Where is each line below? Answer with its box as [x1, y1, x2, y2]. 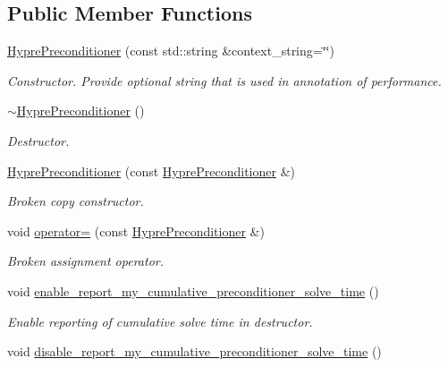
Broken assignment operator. [7, 252, 164, 270]
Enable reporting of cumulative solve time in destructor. [7, 312, 313, 330]
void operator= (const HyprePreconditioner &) [7, 221, 265, 240]
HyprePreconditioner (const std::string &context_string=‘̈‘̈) [7, 41, 334, 60]
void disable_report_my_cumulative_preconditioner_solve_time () [7, 342, 382, 361]
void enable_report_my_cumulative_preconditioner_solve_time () [7, 281, 379, 300]
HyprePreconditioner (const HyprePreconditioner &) [7, 161, 295, 180]
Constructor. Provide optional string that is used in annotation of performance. [7, 71, 442, 90]
